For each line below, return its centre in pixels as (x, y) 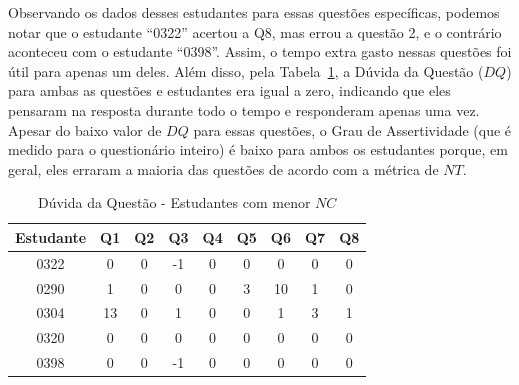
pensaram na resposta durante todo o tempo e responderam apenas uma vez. (244, 109)
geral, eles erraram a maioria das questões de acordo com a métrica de (223, 168)
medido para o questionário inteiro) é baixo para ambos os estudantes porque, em (258, 149)
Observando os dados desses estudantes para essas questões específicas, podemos (254, 12)
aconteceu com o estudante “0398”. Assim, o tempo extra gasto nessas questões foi (260, 51)
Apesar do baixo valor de (85, 129)
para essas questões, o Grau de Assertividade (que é (352, 129)
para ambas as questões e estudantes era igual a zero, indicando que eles (229, 90)
